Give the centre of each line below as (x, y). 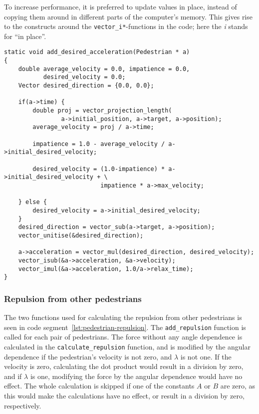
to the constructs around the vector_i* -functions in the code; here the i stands (126, 26)
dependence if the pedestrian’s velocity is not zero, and (88, 356)
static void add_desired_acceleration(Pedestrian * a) (97, 52)
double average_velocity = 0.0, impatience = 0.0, (104, 69)
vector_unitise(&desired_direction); (81, 235)
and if (13, 376)
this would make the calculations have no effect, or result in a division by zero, (124, 395)
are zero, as (238, 386)
